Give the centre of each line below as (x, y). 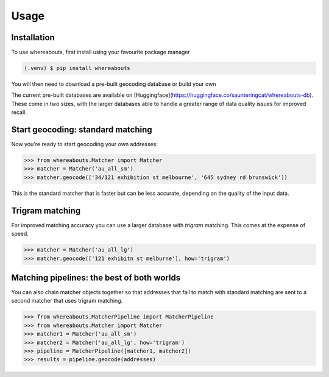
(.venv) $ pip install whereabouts (77, 68)
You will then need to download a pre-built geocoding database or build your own (114, 84)
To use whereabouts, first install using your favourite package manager (101, 52)
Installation (33, 37)
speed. (20, 234)
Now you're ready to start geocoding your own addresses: (85, 144)
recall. (19, 112)
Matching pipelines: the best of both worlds (96, 277)
